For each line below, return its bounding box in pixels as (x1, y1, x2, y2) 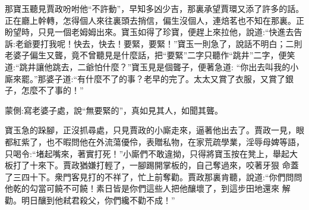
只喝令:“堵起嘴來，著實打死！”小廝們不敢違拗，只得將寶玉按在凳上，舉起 (5, 147, 290, 159)
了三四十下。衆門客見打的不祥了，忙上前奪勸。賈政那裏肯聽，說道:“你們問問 (5, 170, 302, 183)
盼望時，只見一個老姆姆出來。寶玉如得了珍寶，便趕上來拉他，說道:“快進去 (5, 26, 294, 38)
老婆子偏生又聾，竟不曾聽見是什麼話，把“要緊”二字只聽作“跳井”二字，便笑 (5, 49, 295, 61)
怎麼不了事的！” (21, 84, 84, 96)
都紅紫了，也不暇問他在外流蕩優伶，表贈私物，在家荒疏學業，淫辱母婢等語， (5, 135, 304, 148)
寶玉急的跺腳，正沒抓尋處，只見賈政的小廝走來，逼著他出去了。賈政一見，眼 (5, 124, 304, 136)
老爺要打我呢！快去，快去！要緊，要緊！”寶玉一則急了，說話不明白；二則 (15, 37, 302, 49)
